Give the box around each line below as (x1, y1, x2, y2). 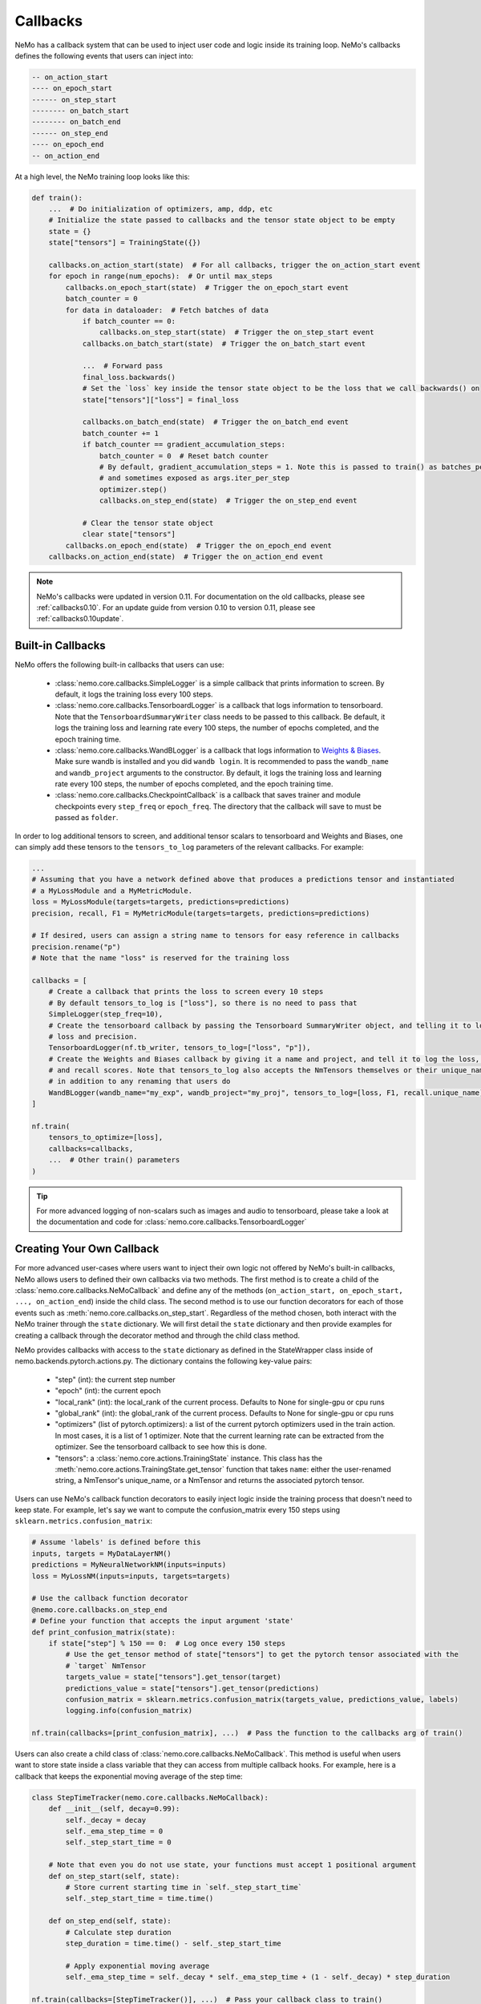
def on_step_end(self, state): (48, 1917, 172, 1925)
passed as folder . (55, 813, 119, 822)
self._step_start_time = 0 (65, 1838, 172, 1847)
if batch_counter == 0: (82, 317, 176, 325)
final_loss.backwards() (82, 373, 176, 382)
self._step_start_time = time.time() (65, 1894, 214, 1903)
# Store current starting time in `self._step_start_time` (65, 1882, 303, 1892)
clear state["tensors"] (82, 530, 176, 539)
